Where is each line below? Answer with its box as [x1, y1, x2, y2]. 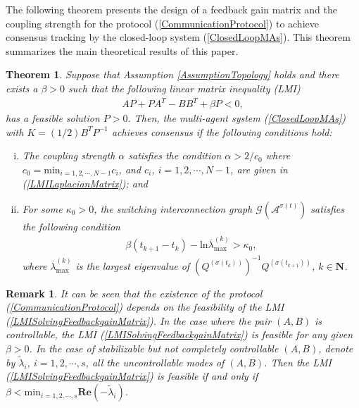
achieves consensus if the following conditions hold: [111, 124, 332, 139]
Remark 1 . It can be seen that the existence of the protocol [6, 285, 263, 300]
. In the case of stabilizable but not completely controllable [29, 341, 279, 356]
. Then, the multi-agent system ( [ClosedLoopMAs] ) [127, 111, 346, 125]
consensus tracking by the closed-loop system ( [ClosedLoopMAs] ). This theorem [6, 30, 351, 44]
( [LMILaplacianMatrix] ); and [22, 176, 149, 191]
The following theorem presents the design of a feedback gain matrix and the [6, 2, 337, 16]
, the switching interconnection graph [94, 201, 253, 216]
